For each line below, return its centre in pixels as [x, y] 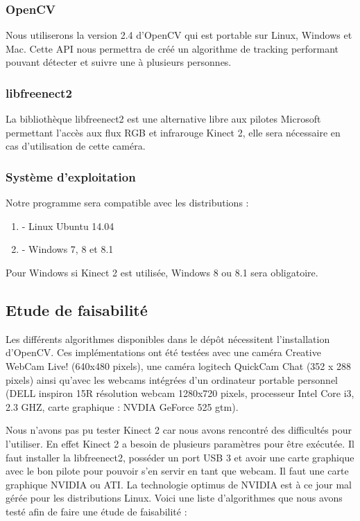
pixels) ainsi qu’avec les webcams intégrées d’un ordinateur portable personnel [172, 379]
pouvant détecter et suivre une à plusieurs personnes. [119, 62]
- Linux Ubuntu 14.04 [68, 226]
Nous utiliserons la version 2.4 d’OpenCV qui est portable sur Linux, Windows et [179, 35]
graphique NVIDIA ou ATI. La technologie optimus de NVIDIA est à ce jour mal [179, 484]
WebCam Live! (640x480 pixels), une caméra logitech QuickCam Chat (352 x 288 [179, 365]
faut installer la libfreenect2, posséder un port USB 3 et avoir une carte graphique [180, 457]
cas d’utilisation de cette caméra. [76, 146]
